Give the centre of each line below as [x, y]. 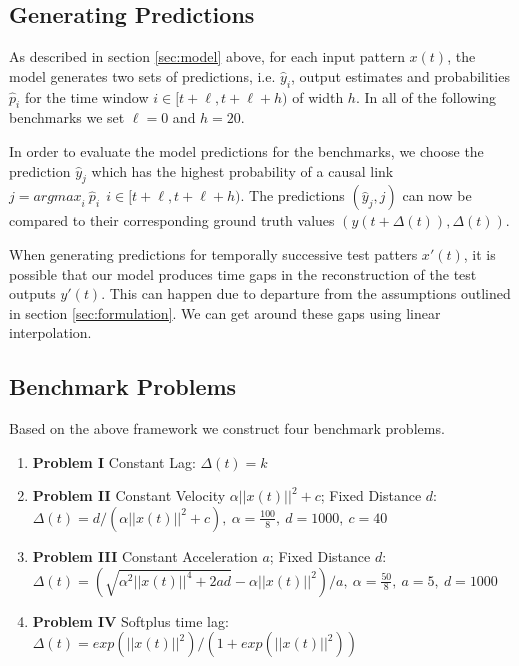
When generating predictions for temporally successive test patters [213, 253]
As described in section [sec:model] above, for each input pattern [207, 56]
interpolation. [50, 332]
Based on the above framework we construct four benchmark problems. [227, 428]
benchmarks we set [67, 117]
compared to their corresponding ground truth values [172, 220]
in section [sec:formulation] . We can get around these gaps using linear [225, 312]
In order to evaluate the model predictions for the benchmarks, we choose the [246, 150]
